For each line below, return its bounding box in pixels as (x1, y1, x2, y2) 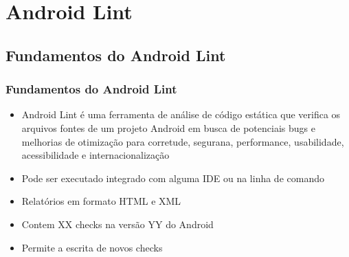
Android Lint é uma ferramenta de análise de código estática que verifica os (21, 107, 341, 122)
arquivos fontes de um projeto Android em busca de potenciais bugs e (21, 120, 315, 135)
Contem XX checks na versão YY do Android (21, 216, 214, 231)
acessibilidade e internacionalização (21, 148, 170, 162)
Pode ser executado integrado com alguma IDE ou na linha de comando (21, 170, 324, 185)
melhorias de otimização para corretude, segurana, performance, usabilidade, (21, 134, 344, 148)
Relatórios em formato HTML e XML (21, 194, 181, 208)
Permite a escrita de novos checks (21, 240, 163, 254)
